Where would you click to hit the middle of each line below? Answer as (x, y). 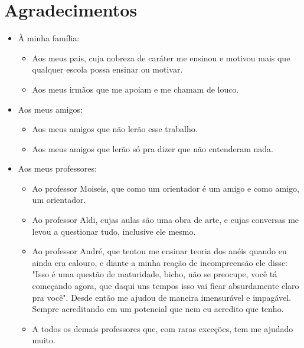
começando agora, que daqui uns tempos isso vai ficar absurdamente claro (166, 286)
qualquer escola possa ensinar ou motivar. (107, 69)
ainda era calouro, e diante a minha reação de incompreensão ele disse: (160, 262)
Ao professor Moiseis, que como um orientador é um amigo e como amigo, (166, 188)
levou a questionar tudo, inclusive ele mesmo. (114, 231)
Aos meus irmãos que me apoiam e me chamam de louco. (135, 89)
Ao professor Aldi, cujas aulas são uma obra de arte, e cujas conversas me (166, 220)
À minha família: (49, 38)
